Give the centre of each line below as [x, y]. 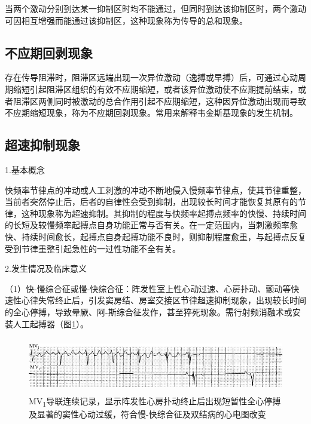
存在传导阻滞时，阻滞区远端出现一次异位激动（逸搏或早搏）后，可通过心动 [151, 77]
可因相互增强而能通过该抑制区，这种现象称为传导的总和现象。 [126, 20]
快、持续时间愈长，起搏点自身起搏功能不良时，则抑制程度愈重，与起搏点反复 [155, 236]
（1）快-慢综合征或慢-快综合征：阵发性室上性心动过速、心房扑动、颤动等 [148, 288]
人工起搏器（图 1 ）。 [51, 323]
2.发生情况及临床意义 [46, 268]
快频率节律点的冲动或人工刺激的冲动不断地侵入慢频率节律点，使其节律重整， [155, 190]
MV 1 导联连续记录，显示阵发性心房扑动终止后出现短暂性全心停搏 [155, 401]
